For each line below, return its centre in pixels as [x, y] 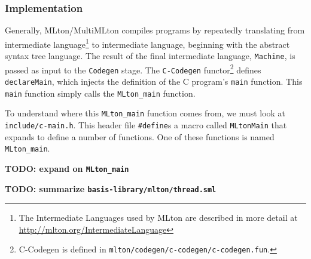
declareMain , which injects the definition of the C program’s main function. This [154, 81]
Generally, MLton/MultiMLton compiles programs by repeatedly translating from [155, 30]
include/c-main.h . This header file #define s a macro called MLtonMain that [146, 125]
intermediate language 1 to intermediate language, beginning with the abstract [147, 43]
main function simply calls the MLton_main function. [100, 93]
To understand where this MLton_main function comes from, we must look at [145, 113]
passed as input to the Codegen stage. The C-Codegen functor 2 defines [133, 69]
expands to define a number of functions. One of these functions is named [140, 136]
